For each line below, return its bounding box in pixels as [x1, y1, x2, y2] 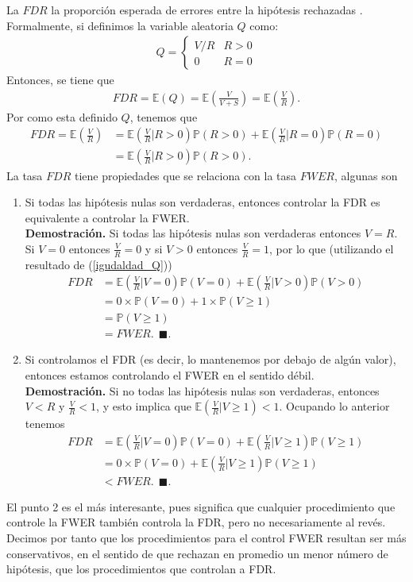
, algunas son [334, 167, 398, 183]
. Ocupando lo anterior [279, 398, 390, 414]
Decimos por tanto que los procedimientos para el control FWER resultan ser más [6, 530, 407, 546]
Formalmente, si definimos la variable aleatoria [6, 17, 234, 33]
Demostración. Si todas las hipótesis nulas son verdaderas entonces [25, 225, 361, 241]
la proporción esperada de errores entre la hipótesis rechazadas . [51, 2, 363, 17]
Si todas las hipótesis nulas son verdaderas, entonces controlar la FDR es [25, 194, 380, 210]
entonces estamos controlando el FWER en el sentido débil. [25, 367, 315, 384]
